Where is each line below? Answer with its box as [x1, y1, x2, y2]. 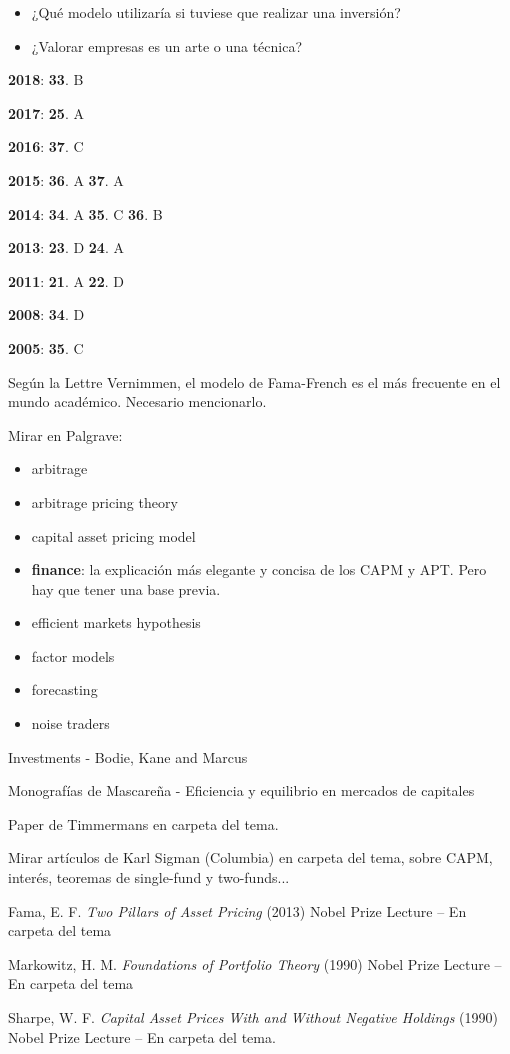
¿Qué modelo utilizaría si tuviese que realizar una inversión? [31, 2, 401, 22]
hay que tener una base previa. [31, 578, 221, 599]
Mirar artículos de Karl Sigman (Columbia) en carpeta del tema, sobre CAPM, [8, 847, 493, 868]
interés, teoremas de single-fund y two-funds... [8, 867, 290, 888]
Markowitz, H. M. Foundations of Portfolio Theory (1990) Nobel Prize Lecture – [8, 953, 502, 974]
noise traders [31, 713, 110, 734]
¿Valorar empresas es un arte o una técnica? [31, 35, 303, 56]
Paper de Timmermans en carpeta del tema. [8, 813, 279, 834]
